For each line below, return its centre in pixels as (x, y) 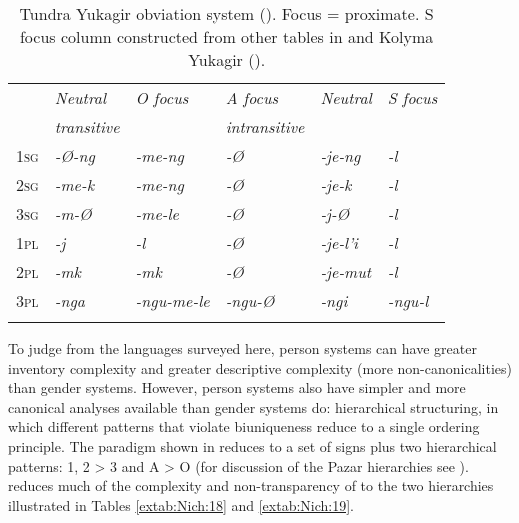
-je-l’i (339, 242)
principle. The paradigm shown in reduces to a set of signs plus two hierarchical (252, 445)
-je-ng (340, 155)
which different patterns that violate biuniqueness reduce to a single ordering (244, 426)
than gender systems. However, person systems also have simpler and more (237, 387)
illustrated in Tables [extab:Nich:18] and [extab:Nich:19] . (181, 504)
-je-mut (346, 271)
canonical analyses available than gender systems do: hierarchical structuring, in (253, 406)
